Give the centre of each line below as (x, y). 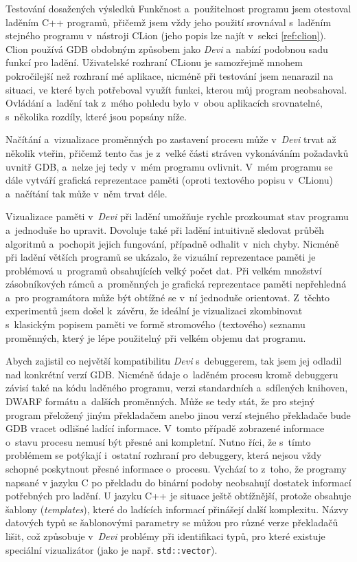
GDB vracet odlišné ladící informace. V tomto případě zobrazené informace (165, 428)
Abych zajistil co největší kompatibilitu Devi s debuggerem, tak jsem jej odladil (174, 361)
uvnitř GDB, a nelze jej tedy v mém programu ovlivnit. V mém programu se (169, 166)
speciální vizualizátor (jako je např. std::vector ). (112, 549)
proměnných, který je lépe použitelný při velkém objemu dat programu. (156, 337)
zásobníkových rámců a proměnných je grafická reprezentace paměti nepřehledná (176, 284)
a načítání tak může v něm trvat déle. (87, 193)
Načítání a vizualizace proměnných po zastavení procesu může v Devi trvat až (171, 139)
